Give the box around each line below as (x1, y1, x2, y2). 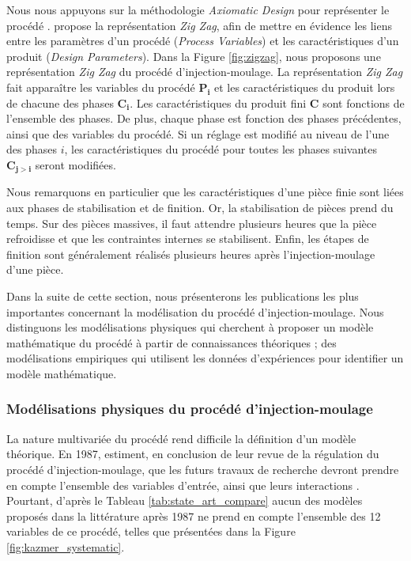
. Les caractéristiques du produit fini (130, 94, 307, 111)
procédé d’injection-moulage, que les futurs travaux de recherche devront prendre (6, 461, 399, 477)
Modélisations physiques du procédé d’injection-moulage (6, 399, 373, 419)
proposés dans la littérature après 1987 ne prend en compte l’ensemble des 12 (6, 507, 381, 524)
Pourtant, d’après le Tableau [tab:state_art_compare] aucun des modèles (6, 492, 363, 509)
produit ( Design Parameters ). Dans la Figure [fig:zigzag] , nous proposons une (6, 47, 381, 64)
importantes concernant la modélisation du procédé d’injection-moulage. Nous (6, 303, 384, 320)
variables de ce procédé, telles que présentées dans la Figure (6, 523, 296, 540)
